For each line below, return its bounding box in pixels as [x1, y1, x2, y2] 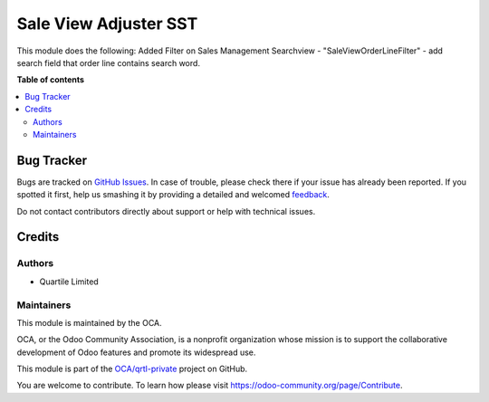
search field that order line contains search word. [16, 57, 201, 68]
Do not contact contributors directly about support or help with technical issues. [16, 206, 316, 216]
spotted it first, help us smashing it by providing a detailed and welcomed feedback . [16, 189, 331, 200]
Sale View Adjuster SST [16, 14, 198, 33]
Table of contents [16, 74, 85, 85]
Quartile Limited [39, 276, 99, 287]
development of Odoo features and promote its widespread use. [16, 347, 256, 358]
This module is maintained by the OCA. [16, 317, 162, 328]
